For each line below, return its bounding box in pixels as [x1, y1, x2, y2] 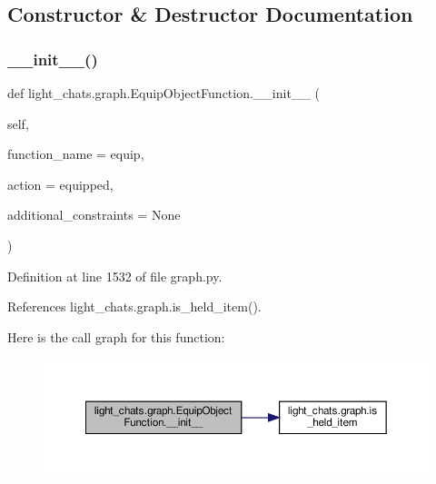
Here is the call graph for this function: [7, 327, 225, 346]
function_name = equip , [7, 144, 144, 163]
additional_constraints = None [7, 205, 181, 224]
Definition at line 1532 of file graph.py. [7, 266, 223, 285]
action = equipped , [7, 174, 114, 193]
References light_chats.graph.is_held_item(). [7, 297, 262, 316]
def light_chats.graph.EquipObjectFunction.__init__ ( [7, 84, 320, 102]
